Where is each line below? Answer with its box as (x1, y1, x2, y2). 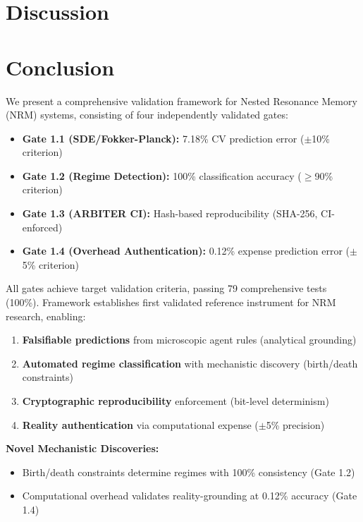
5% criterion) (22, 257, 79, 272)
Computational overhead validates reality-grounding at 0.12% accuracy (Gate (22, 488, 357, 503)
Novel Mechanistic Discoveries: (6, 441, 159, 456)
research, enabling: (6, 308, 86, 323)
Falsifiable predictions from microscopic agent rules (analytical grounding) (22, 332, 357, 347)
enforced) (22, 219, 63, 234)
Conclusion (6, 52, 115, 81)
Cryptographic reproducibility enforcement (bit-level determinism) (22, 394, 329, 408)
